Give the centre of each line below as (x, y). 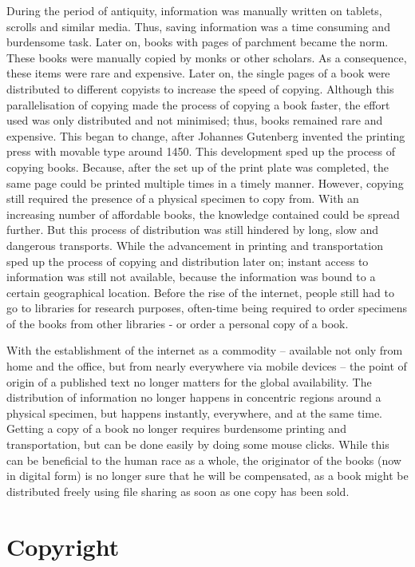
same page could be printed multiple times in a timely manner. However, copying (205, 182)
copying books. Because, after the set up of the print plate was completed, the (198, 167)
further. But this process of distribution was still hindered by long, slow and (193, 230)
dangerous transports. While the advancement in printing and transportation (195, 245)
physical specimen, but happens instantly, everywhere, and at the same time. (195, 412)
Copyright (63, 546)
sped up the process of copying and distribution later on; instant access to (188, 261)
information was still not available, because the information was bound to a (191, 277)
